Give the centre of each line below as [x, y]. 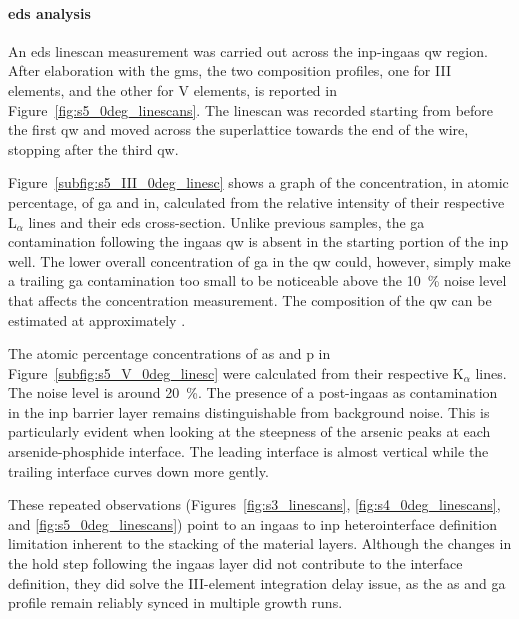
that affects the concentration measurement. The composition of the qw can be [250, 299]
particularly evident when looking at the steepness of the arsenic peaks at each [249, 431]
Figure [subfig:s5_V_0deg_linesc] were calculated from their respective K [236, 372]
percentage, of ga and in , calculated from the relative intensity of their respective [256, 201]
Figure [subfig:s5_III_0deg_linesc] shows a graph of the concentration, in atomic [258, 182]
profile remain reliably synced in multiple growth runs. [175, 602]
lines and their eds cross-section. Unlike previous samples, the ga [226, 221]
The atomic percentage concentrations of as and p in [169, 353]
